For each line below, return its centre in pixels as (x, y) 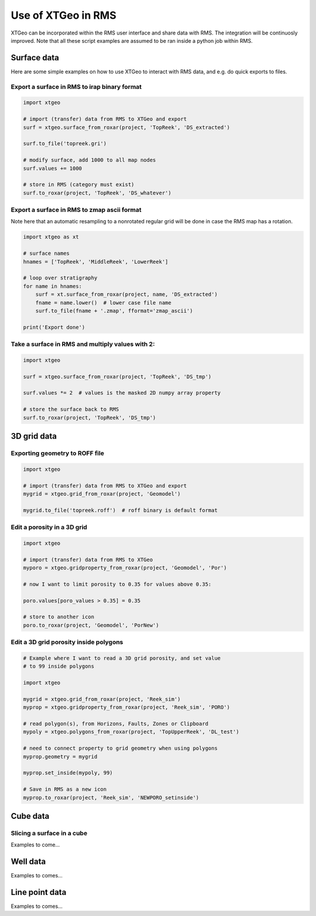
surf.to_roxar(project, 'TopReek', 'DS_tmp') (90, 418)
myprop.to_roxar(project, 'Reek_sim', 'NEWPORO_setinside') (111, 797)
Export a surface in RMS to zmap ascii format (76, 210)
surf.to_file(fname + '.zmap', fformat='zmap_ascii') (114, 311)
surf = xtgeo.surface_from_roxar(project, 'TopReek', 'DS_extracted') (127, 127)
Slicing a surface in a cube (49, 833)
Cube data (30, 816)
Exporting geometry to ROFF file (58, 453)
